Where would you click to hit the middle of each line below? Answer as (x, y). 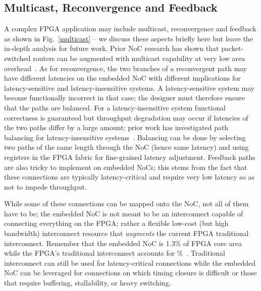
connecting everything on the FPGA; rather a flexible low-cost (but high (116, 223)
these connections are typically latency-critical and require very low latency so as (129, 177)
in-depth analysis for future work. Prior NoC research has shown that (112, 48)
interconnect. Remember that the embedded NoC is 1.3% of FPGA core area (123, 243)
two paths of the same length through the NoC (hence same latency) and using (126, 147)
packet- (232, 48)
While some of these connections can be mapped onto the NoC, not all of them (126, 203)
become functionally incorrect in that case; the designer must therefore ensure (124, 98)
